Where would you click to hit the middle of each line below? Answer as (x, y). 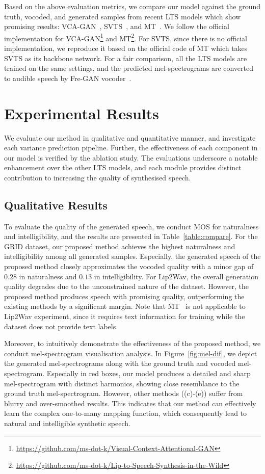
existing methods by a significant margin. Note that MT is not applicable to (125, 306)
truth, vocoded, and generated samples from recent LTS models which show (123, 16)
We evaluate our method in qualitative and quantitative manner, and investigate (130, 137)
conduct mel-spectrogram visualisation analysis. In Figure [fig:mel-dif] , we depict (131, 353)
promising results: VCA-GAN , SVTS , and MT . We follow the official (117, 26)
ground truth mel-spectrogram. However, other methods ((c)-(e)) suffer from (124, 393)
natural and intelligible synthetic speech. (67, 423)
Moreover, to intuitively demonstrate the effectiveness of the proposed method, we (132, 343)
